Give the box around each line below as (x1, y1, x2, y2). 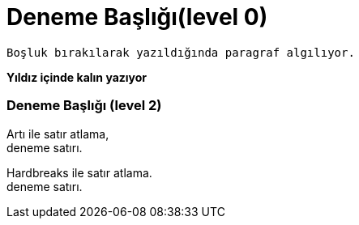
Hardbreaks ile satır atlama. (6, 165, 152, 180)
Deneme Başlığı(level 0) (6, 3, 268, 31)
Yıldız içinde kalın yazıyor (6, 70, 147, 84)
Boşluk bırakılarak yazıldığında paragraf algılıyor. (6, 45, 355, 59)
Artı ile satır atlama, (6, 126, 109, 141)
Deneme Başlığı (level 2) (6, 97, 162, 114)
